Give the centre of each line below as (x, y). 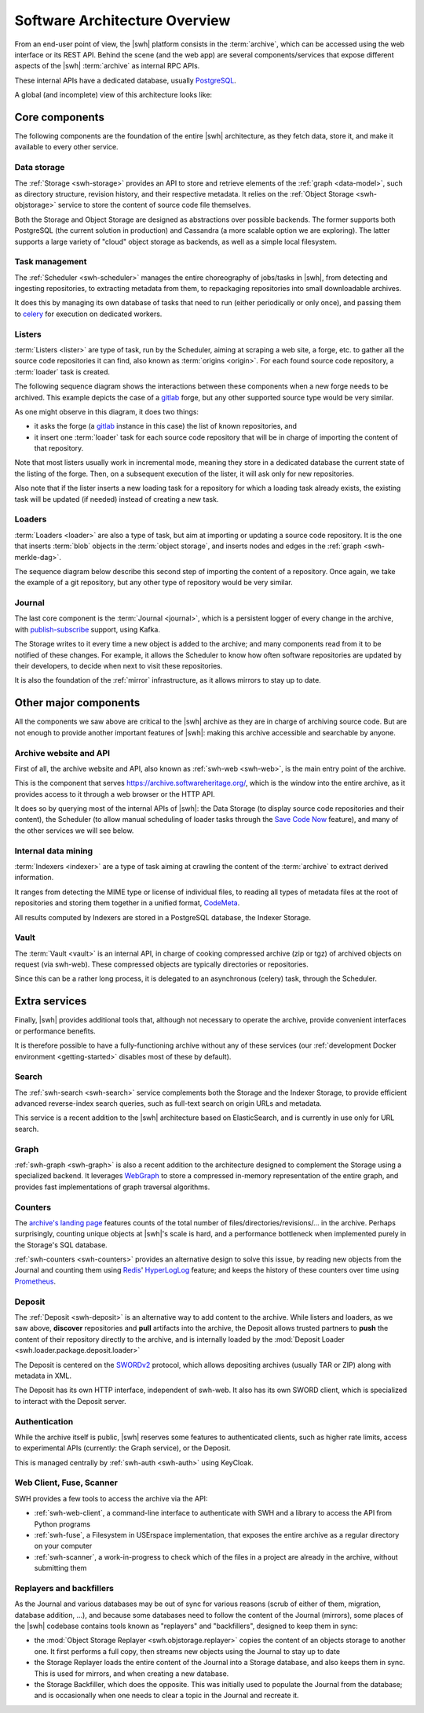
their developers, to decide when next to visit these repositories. (119, 666)
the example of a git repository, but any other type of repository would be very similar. (154, 583)
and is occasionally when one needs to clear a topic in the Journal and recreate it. (166, 1696)
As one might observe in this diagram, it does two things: (107, 411)
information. (34, 878)
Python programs (62, 1524)
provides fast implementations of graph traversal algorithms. (112, 1187)
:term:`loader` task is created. (62, 372)
